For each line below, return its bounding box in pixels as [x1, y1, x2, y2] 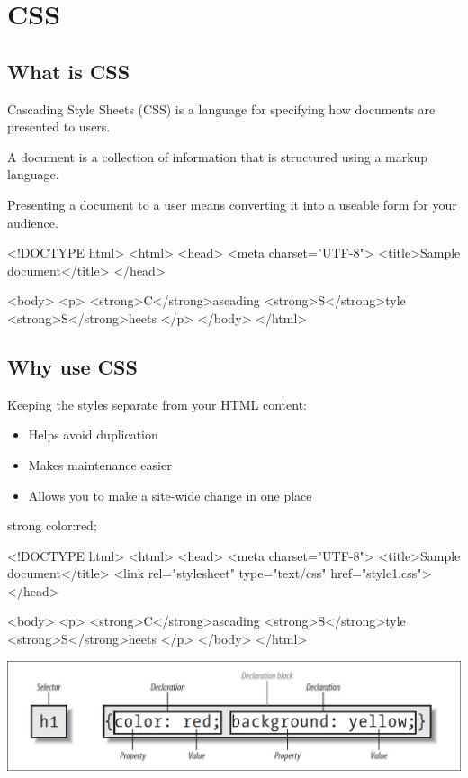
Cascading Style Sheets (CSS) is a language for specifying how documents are [7, 99, 436, 118]
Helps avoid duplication [28, 425, 158, 444]
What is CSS [7, 57, 130, 85]
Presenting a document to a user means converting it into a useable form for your [7, 194, 457, 213]
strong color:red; [7, 516, 97, 535]
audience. [7, 213, 58, 231]
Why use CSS [7, 352, 138, 380]
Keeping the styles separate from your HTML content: [7, 394, 308, 413]
